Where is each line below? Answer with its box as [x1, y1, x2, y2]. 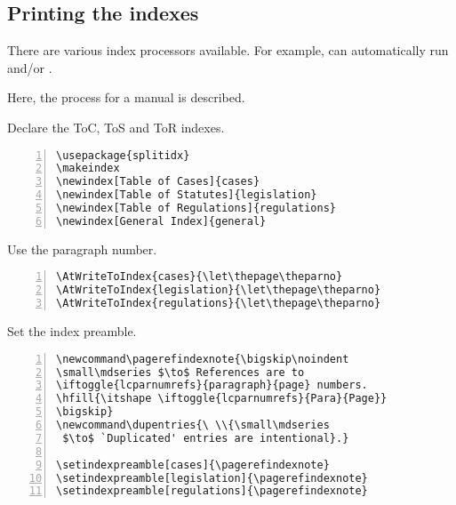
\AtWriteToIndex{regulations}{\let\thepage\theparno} [56, 297, 381, 310]
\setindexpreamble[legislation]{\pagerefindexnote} [56, 471, 368, 485]
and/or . [7, 58, 52, 76]
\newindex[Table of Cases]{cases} [56, 175, 260, 188]
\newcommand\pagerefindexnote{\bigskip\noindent [56, 352, 349, 365]
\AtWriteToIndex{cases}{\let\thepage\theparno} [56, 270, 343, 284]
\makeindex [56, 162, 120, 175]
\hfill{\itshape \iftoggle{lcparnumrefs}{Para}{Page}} [56, 392, 388, 405]
